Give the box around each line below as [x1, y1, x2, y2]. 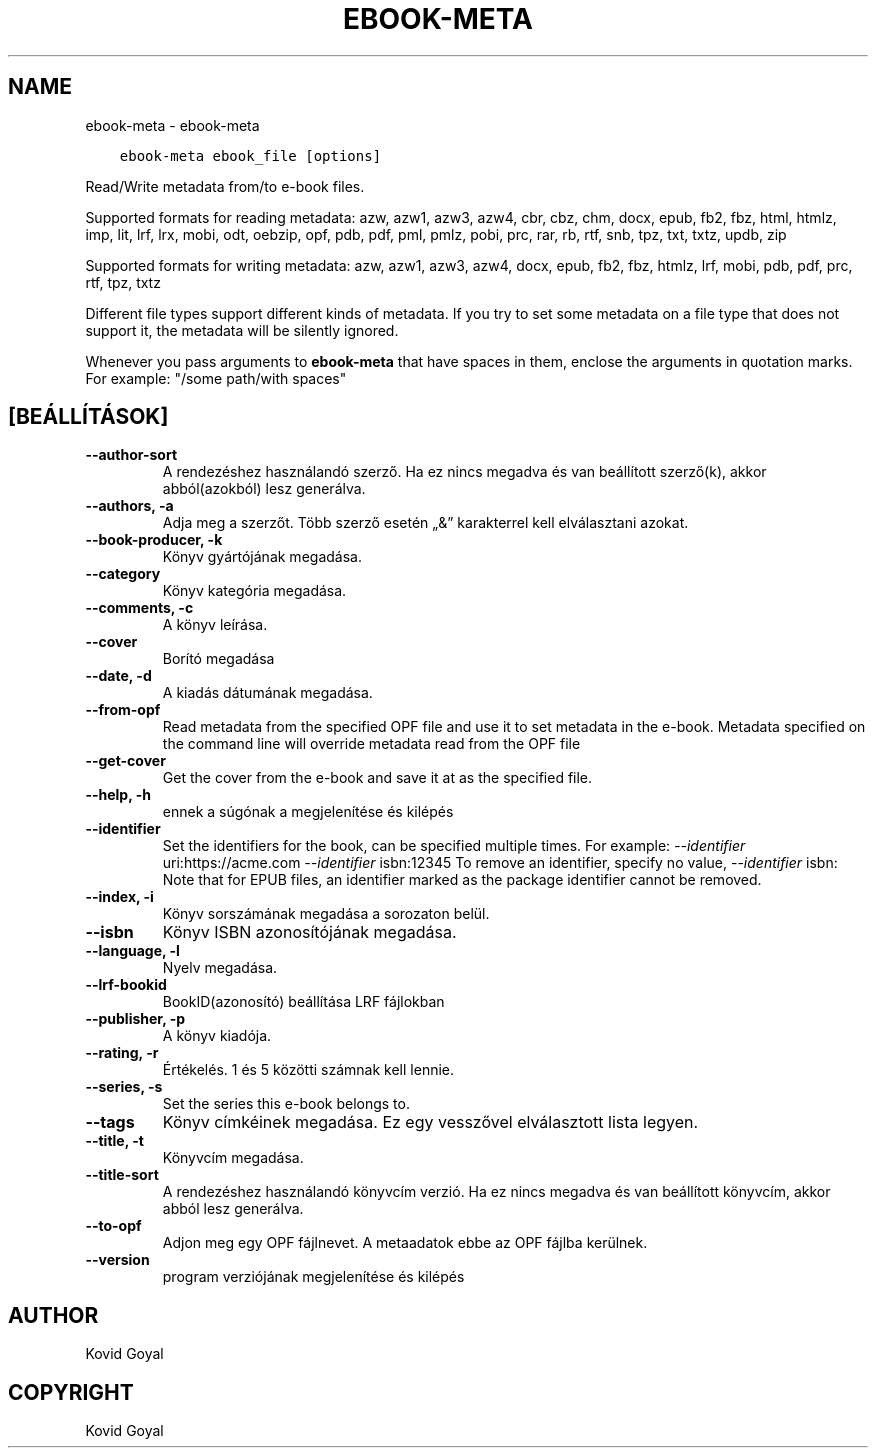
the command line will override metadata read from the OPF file [162, 735, 581, 753]
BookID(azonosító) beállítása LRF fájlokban [162, 993, 445, 1011]
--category [85, 565, 161, 583]
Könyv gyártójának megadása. [162, 548, 362, 566]
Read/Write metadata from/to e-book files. [85, 177, 365, 195]
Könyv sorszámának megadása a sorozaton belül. [162, 905, 490, 923]
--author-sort [85, 446, 178, 464]
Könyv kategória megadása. [162, 582, 347, 600]
